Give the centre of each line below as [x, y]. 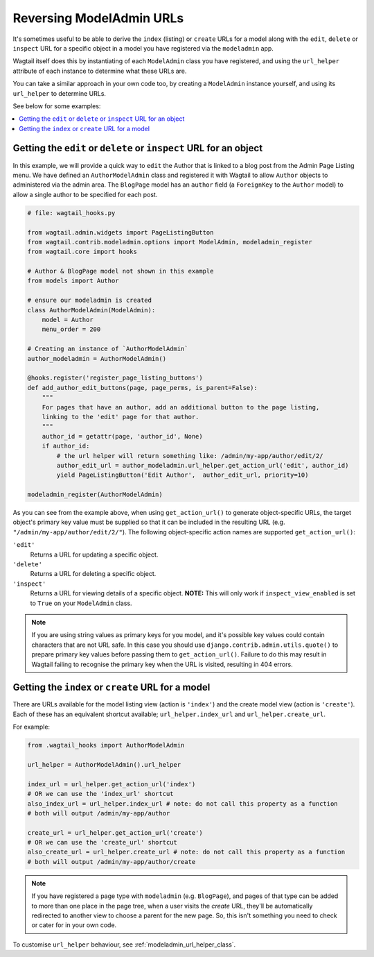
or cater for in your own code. [74, 925]
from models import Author [73, 281]
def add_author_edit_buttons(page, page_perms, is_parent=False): [142, 388]
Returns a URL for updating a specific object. [94, 554]
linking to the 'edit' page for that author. [121, 417]
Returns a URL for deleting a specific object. [93, 574]
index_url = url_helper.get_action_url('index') [112, 784]
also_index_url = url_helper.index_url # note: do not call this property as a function [183, 804]
